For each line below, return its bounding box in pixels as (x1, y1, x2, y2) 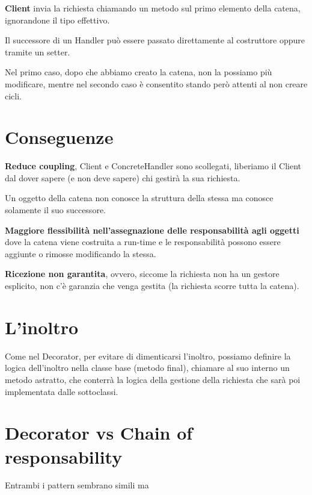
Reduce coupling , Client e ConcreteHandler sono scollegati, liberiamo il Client (5, 160, 301, 172)
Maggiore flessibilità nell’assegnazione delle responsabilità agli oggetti (5, 223, 299, 236)
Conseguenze (5, 125, 114, 149)
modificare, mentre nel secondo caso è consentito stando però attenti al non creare (5, 77, 308, 90)
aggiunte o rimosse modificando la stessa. (5, 247, 156, 260)
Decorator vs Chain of (5, 420, 193, 445)
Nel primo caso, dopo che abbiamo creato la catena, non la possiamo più (5, 66, 272, 78)
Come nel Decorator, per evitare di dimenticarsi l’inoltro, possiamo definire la (5, 349, 291, 362)
